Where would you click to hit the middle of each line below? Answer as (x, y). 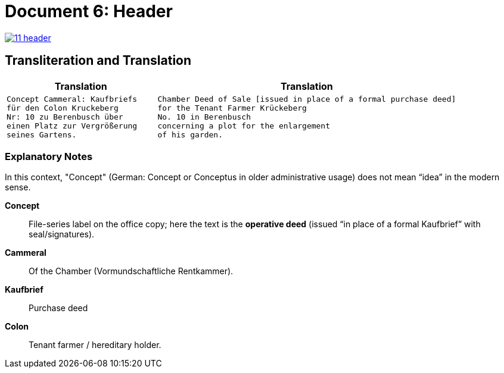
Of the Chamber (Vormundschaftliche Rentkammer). (131, 271)
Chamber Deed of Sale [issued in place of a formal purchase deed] (307, 99)
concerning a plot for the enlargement (244, 126)
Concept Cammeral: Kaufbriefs (72, 99)
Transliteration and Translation (98, 61)
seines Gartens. (42, 134)
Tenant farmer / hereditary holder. (95, 345)
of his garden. (190, 134)
